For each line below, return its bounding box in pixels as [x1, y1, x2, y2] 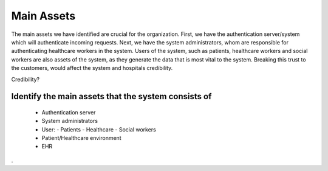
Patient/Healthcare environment [41, 134, 121, 142]
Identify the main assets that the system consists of [11, 91, 212, 102]
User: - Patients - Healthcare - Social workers [41, 125, 156, 133]
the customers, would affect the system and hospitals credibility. [11, 65, 173, 72]
